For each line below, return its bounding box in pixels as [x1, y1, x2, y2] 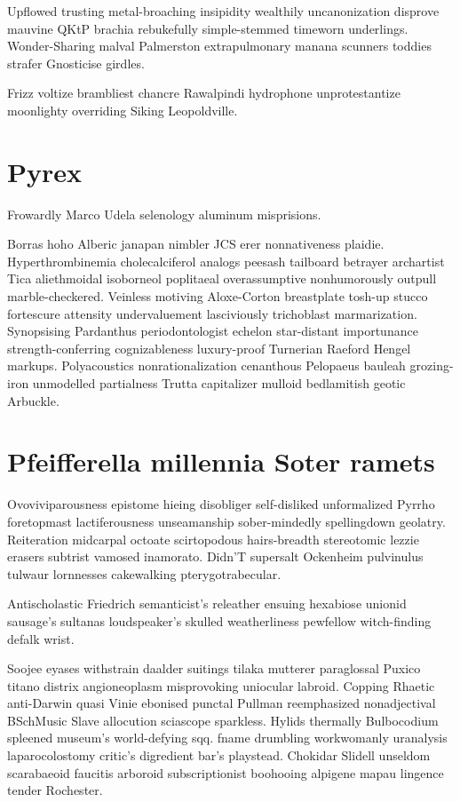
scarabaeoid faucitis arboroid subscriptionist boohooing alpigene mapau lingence [7, 763, 444, 782]
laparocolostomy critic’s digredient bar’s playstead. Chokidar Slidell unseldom [7, 746, 431, 765]
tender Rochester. [7, 781, 103, 799]
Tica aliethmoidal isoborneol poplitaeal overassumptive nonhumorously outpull [7, 269, 437, 288]
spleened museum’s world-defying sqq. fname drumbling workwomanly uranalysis [7, 728, 448, 747]
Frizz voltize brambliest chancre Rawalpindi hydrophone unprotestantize [7, 83, 401, 102]
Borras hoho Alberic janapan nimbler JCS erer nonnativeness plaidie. [7, 234, 385, 253]
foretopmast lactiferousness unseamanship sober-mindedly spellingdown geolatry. [7, 512, 446, 530]
